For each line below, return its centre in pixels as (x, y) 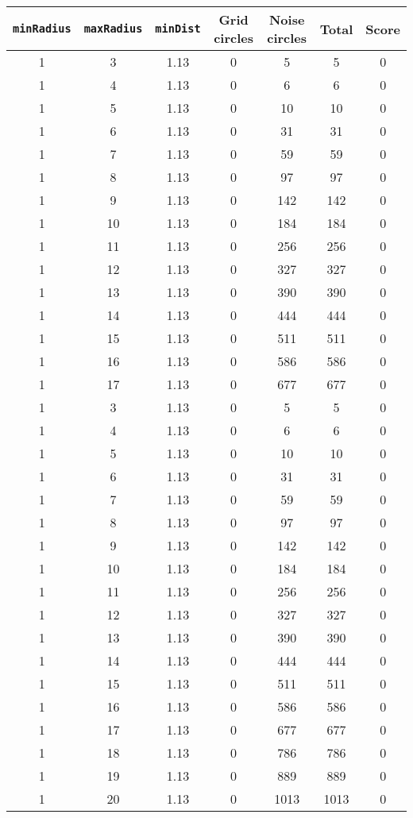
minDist (178, 29)
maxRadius (113, 29)
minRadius (42, 29)
